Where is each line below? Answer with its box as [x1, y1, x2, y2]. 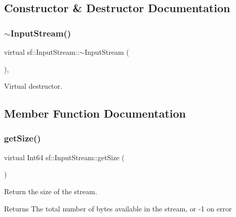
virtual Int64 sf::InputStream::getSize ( [4, 152, 125, 162]
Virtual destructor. [4, 81, 62, 91]
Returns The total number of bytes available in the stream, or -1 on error [4, 203, 232, 213]
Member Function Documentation [4, 105, 186, 121]
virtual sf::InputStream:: [4, 47, 80, 57]
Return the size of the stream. [4, 186, 97, 196]
